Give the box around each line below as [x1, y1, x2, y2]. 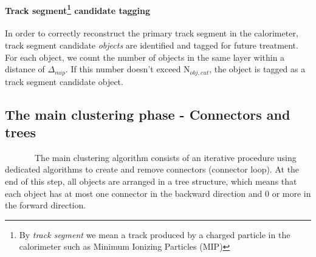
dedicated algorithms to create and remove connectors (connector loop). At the [5, 163, 300, 176]
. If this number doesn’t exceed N [65, 63, 190, 75]
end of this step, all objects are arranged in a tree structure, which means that [5, 175, 297, 188]
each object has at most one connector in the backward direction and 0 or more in [5, 187, 311, 199]
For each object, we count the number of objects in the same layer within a [5, 50, 285, 63]
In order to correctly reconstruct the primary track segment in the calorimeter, [5, 27, 298, 39]
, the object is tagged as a [209, 63, 306, 75]
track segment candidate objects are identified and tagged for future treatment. [5, 39, 298, 52]
